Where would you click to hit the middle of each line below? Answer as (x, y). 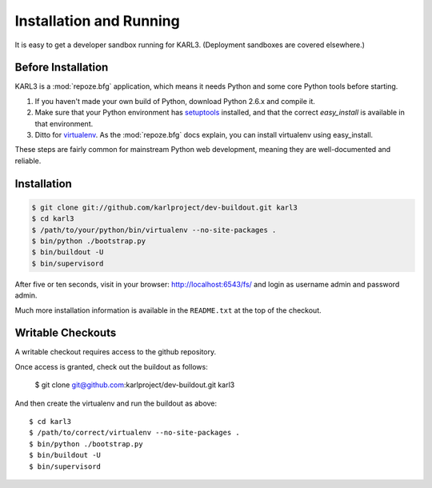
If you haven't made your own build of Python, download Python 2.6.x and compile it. (175, 101)
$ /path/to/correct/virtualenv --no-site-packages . (134, 433)
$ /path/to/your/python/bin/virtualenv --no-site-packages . (154, 230)
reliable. (28, 161)
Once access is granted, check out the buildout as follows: (111, 366)
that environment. (64, 123)
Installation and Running (97, 21)
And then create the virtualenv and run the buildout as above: (116, 403)
